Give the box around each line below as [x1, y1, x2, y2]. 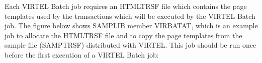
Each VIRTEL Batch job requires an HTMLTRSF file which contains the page [5, 1, 247, 11]
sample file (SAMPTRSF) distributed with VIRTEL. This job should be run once [5, 40, 256, 50]
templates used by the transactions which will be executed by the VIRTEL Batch [5, 10, 255, 21]
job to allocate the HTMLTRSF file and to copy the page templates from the [5, 30, 242, 40]
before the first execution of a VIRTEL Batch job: [5, 49, 159, 60]
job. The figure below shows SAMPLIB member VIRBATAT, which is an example [5, 20, 258, 31]
